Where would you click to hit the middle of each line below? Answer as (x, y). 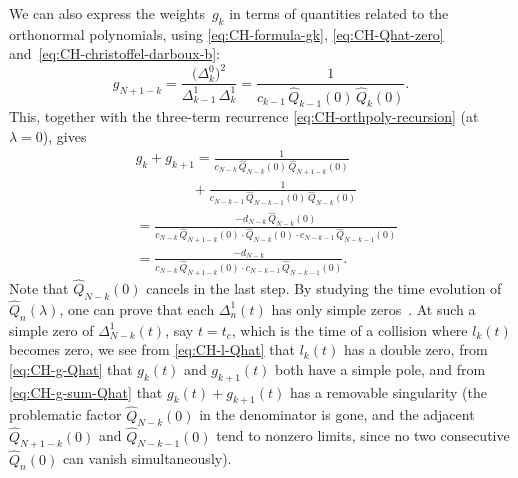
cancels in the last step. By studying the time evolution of (324, 287)
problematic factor (65, 414)
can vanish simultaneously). (147, 458)
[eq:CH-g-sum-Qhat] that (86, 391)
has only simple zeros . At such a (373, 308)
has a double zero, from (415, 349)
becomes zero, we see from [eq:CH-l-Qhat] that (152, 349)
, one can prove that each (137, 308)
